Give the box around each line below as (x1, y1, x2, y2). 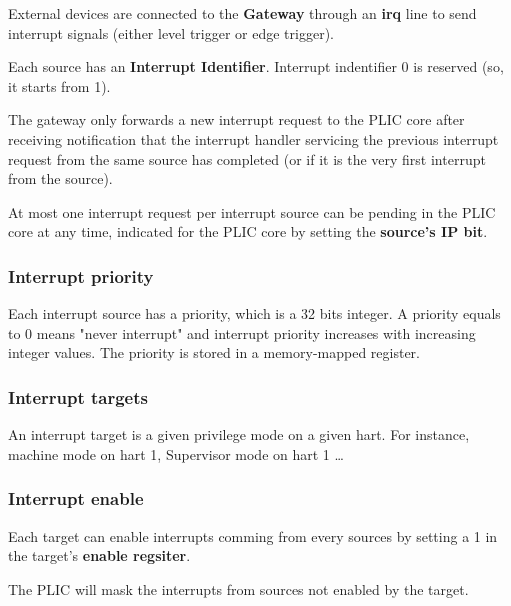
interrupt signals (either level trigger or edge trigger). (8, 22, 334, 43)
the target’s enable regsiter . (8, 545, 191, 566)
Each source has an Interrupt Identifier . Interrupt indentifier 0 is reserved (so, (8, 56, 504, 77)
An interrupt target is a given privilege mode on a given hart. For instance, (8, 424, 470, 445)
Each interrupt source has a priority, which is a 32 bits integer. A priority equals (8, 303, 501, 324)
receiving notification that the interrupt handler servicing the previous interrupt (8, 128, 499, 149)
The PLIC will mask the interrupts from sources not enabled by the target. (8, 578, 469, 599)
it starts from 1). (8, 75, 111, 96)
